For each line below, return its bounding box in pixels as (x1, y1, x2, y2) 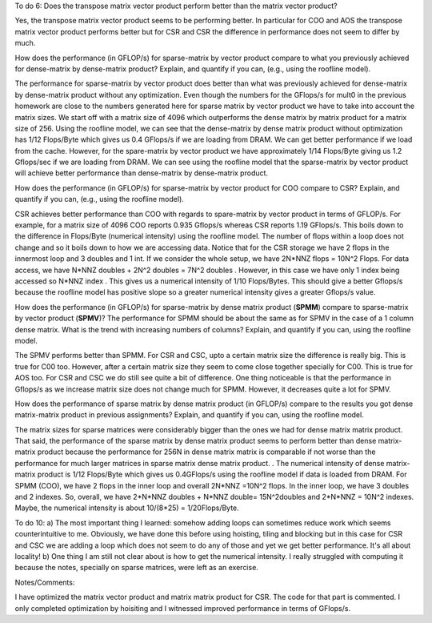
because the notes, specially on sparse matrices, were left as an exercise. (14, 563, 259, 573)
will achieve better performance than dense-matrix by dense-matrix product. (14, 168, 268, 178)
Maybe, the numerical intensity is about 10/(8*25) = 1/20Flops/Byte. (14, 503, 239, 512)
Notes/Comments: (14, 577, 75, 587)
